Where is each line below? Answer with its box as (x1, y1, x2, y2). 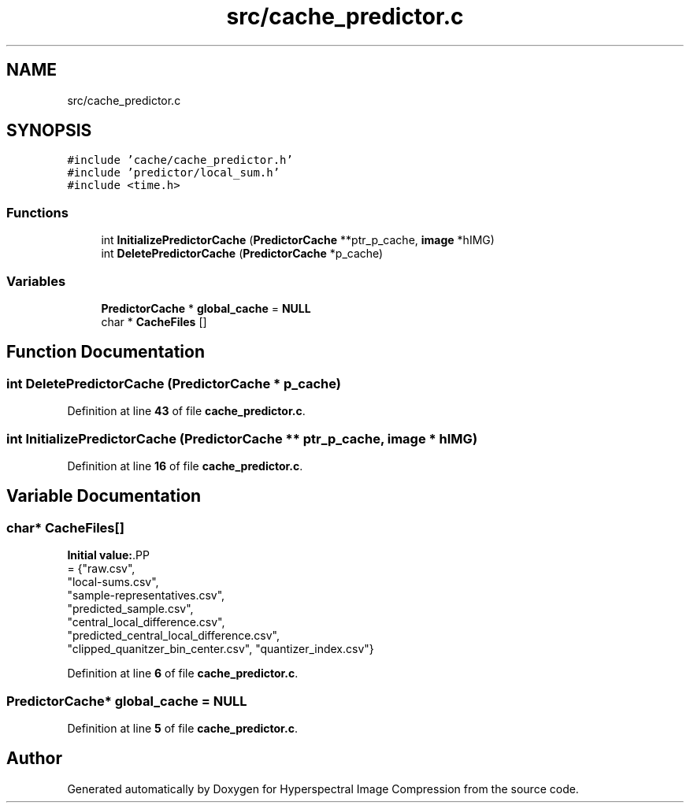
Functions (6, 204, 69, 221)
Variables (6, 273, 66, 289)
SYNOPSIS (6, 121, 92, 141)
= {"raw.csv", (67, 562, 135, 576)
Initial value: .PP (67, 548, 150, 562)
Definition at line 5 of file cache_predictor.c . (67, 721, 298, 735)
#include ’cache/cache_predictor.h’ (67, 154, 293, 167)
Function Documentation (6, 342, 205, 362)
